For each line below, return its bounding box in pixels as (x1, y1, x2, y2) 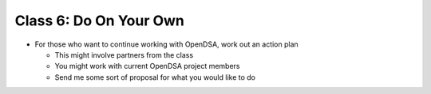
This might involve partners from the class (54, 50, 194, 59)
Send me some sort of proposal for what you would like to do (54, 72, 255, 82)
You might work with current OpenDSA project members (54, 62, 240, 71)
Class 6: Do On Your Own (14, 12, 185, 29)
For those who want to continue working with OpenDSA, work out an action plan (34, 39, 299, 49)
